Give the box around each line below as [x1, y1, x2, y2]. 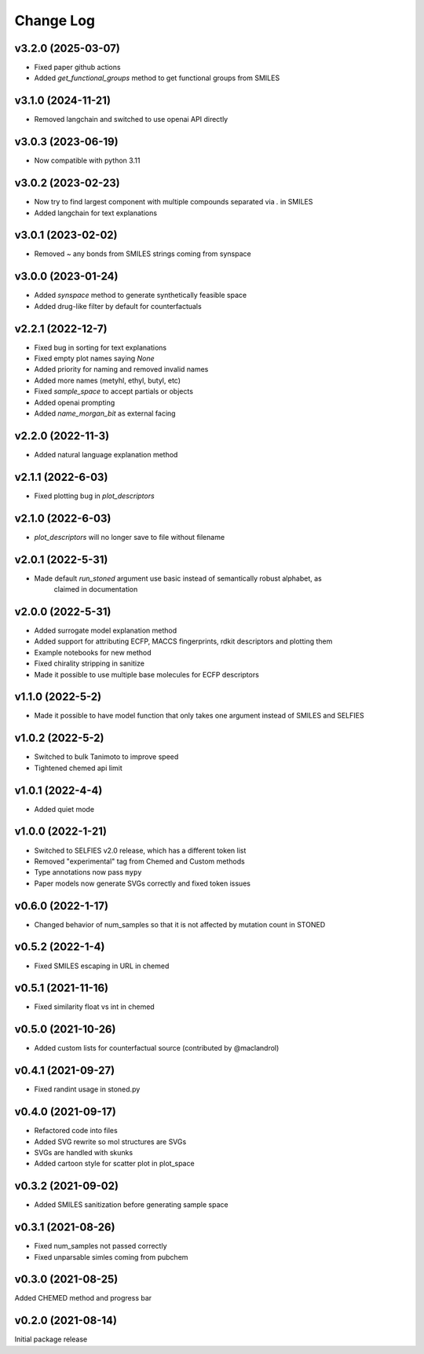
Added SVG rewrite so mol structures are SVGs [34, 1136, 187, 1147]
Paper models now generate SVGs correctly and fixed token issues [34, 879, 251, 888]
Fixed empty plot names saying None [34, 354, 155, 363]
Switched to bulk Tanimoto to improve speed [34, 752, 179, 761]
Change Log [14, 12, 96, 29]
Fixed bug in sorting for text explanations [34, 343, 167, 352]
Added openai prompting [34, 398, 115, 407]
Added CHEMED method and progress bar [14, 1293, 152, 1303]
